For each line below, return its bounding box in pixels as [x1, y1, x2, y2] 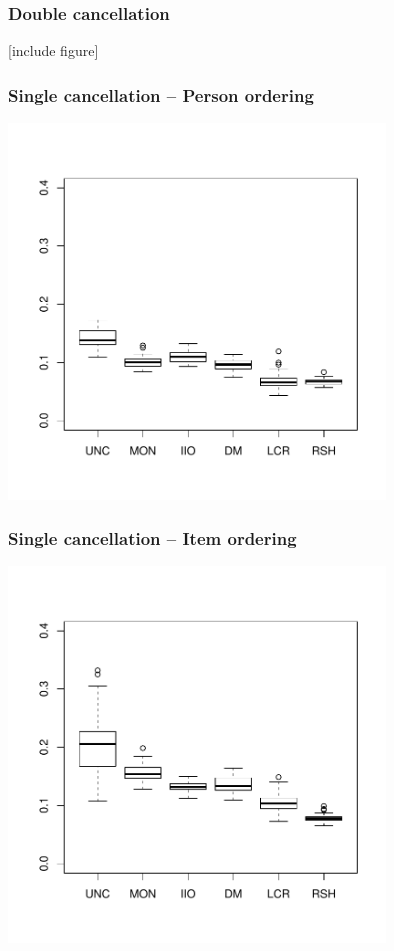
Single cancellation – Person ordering [8, 82, 314, 107]
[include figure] [8, 40, 99, 61]
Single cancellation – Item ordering [8, 526, 297, 551]
